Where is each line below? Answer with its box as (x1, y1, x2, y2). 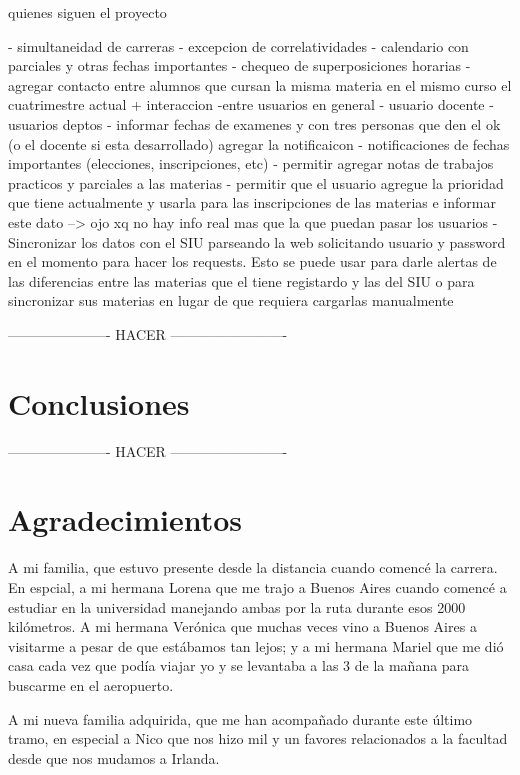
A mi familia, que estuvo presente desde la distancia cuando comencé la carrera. (8, 557, 498, 578)
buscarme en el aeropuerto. (8, 674, 174, 695)
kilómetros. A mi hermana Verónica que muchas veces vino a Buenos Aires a (8, 616, 477, 637)
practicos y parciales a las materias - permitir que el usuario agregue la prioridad (8, 172, 504, 193)
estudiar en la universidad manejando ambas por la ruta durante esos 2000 (8, 596, 466, 617)
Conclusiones (8, 382, 190, 423)
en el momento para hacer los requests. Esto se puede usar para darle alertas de (8, 251, 497, 272)
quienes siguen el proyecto (8, 2, 167, 22)
